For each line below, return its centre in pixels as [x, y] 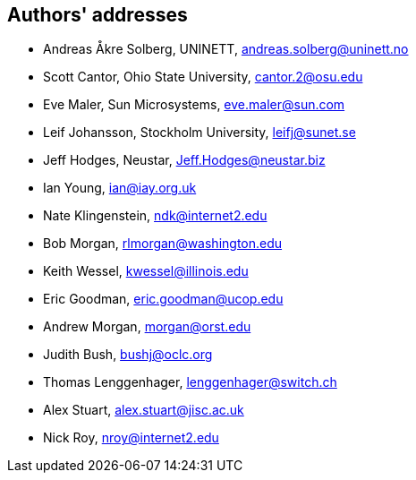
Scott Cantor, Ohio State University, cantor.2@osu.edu [203, 77]
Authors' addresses [98, 15]
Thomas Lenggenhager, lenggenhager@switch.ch [190, 382]
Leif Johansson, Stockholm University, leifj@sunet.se [200, 133]
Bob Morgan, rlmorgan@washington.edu [163, 244]
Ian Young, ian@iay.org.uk [120, 188]
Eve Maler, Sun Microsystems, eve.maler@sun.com [194, 105]
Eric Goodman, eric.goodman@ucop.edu [163, 299]
